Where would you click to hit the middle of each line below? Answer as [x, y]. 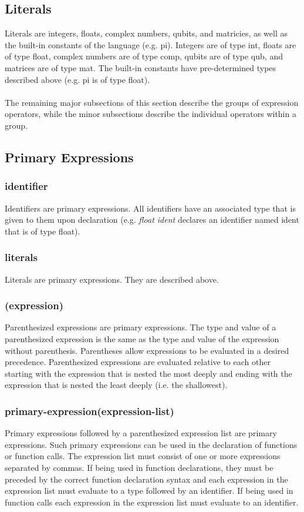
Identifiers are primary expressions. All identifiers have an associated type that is [150, 208]
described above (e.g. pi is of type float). [77, 79]
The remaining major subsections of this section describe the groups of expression [152, 102]
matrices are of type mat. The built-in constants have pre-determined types [141, 67]
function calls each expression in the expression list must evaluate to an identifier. [152, 502]
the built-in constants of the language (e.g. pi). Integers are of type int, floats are [151, 44]
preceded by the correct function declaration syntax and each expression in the [146, 479]
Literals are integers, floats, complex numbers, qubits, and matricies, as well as [146, 33]
